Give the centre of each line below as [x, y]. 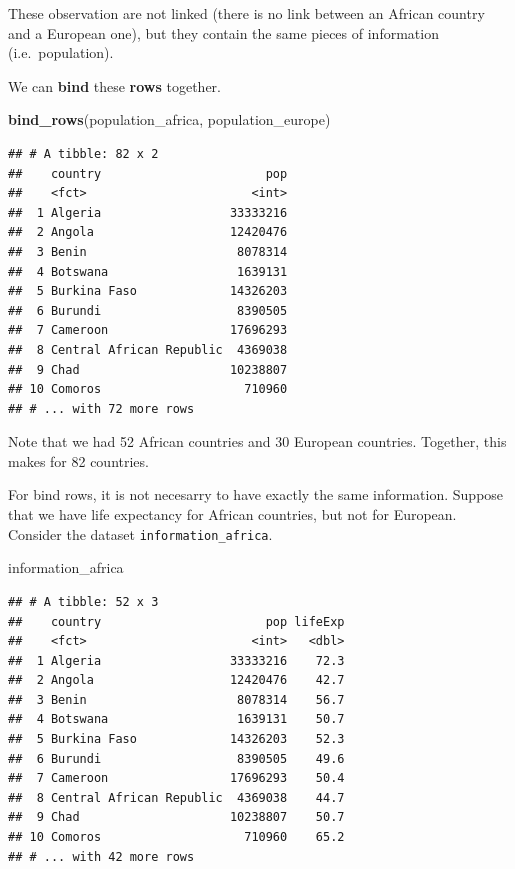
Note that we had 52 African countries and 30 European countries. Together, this [257, 441]
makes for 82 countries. [78, 460]
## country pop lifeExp [176, 621]
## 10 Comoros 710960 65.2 [176, 837]
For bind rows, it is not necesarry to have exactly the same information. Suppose [256, 494]
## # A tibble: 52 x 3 [83, 601]
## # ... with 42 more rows [101, 856]
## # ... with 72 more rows [101, 408]
